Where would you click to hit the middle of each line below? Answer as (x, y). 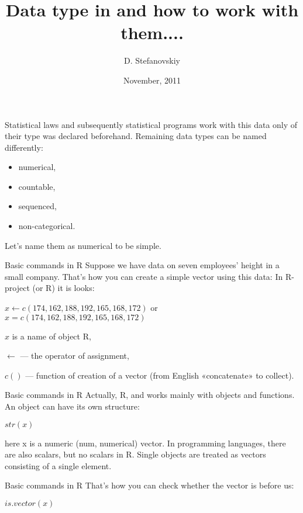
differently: (24, 147)
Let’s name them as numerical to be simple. (83, 245)
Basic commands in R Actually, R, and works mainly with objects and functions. (150, 395)
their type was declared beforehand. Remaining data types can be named (136, 136)
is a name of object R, (51, 336)
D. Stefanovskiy (152, 60)
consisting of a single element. (58, 465)
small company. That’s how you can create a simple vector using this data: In (144, 276)
